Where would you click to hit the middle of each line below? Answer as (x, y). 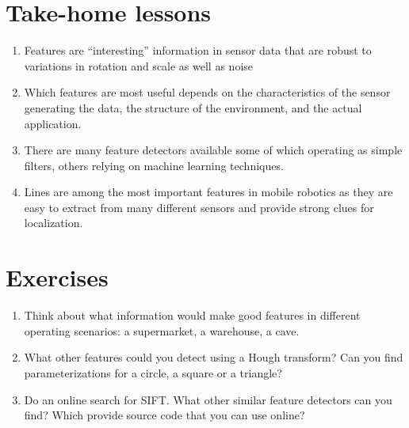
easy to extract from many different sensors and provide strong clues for (199, 207)
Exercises (57, 277)
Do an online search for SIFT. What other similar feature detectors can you (208, 399)
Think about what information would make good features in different (192, 315)
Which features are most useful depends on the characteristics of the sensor (207, 92)
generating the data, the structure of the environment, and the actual (193, 107)
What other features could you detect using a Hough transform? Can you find (214, 357)
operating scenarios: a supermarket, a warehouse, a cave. (162, 330)
